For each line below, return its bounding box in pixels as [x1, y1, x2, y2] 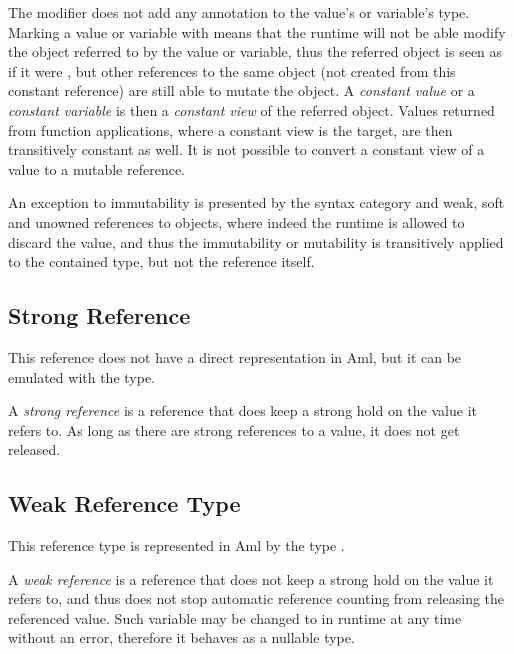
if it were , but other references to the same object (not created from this [8, 60, 456, 81]
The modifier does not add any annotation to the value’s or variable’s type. [8, 2, 470, 22]
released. [8, 439, 61, 460]
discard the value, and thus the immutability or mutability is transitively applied [8, 231, 504, 252]
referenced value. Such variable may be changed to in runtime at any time [8, 607, 462, 628]
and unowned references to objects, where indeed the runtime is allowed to [8, 211, 465, 232]
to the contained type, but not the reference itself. [8, 251, 315, 272]
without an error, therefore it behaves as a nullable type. [8, 627, 355, 648]
